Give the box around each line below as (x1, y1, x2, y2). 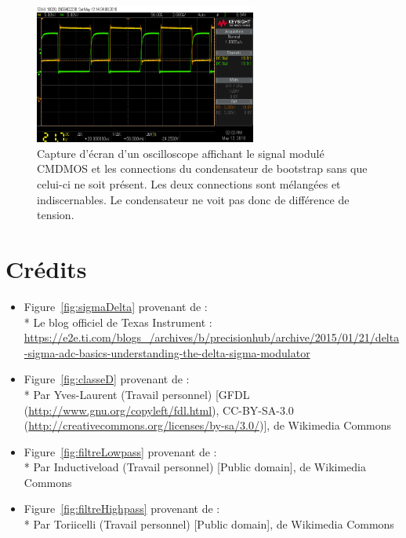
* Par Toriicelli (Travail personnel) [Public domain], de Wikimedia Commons (24, 516, 394, 533)
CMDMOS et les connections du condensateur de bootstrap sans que (37, 160, 368, 177)
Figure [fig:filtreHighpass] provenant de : (24, 500, 220, 517)
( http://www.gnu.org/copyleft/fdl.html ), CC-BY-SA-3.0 (24, 401, 294, 418)
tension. (37, 207, 74, 223)
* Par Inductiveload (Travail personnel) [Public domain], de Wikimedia (24, 459, 366, 475)
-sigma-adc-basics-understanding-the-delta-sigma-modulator (24, 344, 310, 360)
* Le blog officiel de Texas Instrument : (24, 313, 212, 330)
